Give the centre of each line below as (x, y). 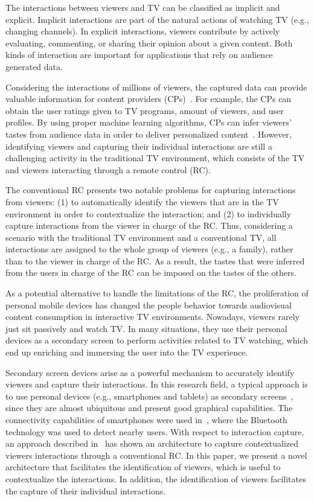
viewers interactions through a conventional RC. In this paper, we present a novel (156, 455)
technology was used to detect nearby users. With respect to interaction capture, (155, 431)
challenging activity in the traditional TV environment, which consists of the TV (155, 158)
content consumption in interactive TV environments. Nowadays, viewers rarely (152, 317)
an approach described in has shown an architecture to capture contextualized (152, 443)
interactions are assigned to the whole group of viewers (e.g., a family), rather (149, 249)
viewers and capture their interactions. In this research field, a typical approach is (157, 384)
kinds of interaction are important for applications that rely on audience (139, 55)
